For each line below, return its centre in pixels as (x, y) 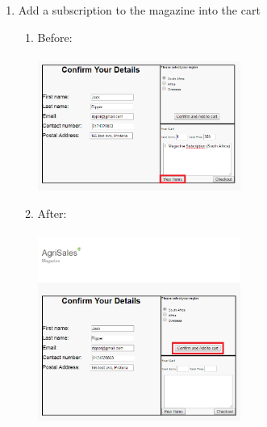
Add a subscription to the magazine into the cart (139, 10)
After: (52, 213)
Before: (55, 37)
